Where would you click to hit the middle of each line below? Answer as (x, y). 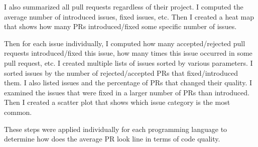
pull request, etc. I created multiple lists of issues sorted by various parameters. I (128, 62)
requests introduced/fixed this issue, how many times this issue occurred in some (128, 53)
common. (18, 112)
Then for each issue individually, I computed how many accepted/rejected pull (125, 43)
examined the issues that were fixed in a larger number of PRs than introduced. (127, 92)
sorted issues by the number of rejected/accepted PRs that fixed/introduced (121, 72)
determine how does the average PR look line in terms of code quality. (112, 139)
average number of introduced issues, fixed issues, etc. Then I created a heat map (129, 16)
